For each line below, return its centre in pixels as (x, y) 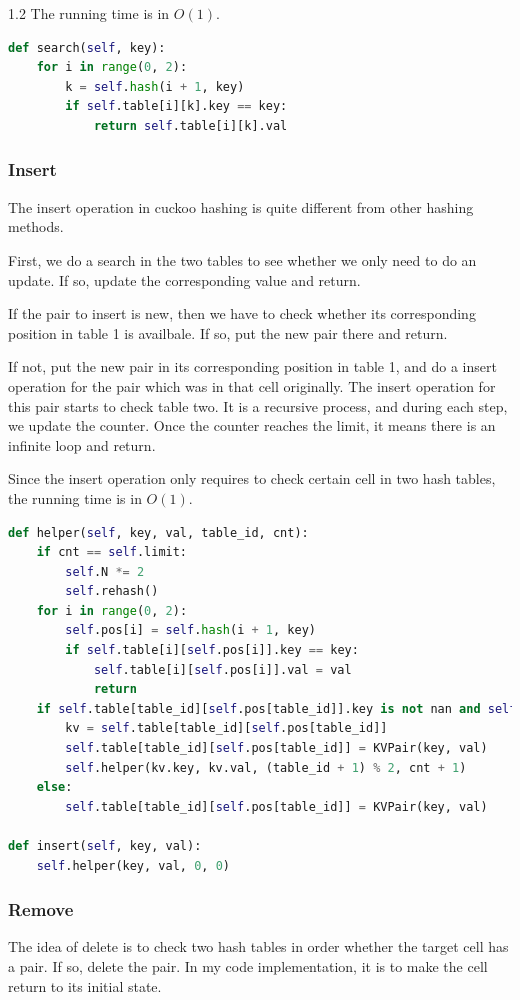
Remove (41, 909)
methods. (36, 226)
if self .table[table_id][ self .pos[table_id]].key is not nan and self (276, 708)
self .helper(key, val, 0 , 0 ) (133, 865)
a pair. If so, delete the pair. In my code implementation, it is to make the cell (248, 966)
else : (54, 787)
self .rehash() (112, 591)
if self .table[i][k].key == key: (176, 106)
